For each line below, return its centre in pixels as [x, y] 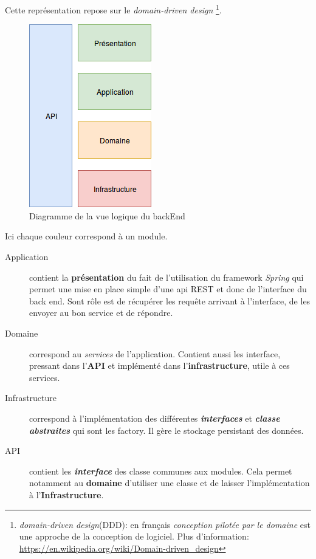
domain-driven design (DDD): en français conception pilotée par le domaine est [165, 524]
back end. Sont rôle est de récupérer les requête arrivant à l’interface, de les [170, 300]
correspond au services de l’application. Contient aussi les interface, [155, 353]
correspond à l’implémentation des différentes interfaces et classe [155, 418]
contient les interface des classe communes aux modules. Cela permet [161, 471]
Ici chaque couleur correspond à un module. [86, 236]
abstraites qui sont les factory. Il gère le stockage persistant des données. [167, 430]
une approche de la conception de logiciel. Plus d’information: [134, 536]
